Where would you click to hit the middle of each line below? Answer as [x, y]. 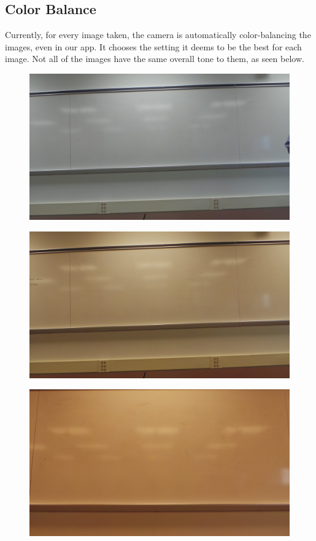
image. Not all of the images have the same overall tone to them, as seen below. [155, 59]
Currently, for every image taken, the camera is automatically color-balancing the [158, 35]
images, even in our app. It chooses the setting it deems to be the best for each [153, 46]
